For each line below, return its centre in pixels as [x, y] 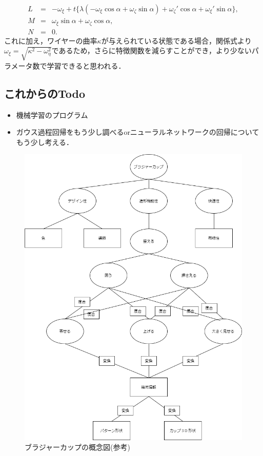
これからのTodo [45, 93]
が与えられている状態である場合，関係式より [176, 40]
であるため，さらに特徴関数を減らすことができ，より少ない [151, 50]
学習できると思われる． [86, 65]
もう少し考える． [45, 142]
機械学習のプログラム [52, 115]
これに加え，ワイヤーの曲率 [51, 40]
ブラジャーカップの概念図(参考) [77, 447]
